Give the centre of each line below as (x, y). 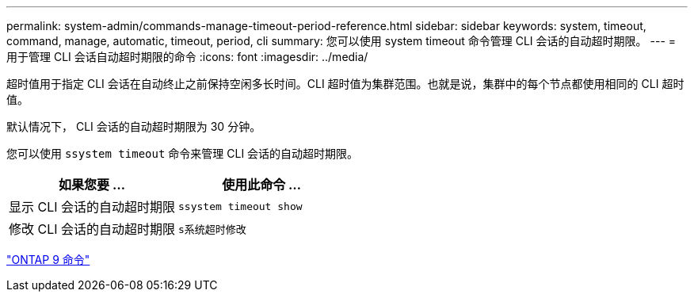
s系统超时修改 (212, 229)
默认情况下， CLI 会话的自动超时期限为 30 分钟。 (134, 126)
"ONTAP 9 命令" (48, 260)
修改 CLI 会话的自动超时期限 (92, 229)
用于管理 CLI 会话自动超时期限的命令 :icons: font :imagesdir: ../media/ (187, 57)
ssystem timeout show (240, 206)
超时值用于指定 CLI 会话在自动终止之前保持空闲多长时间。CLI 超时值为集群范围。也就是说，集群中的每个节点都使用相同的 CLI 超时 (345, 84)
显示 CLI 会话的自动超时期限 (92, 207)
